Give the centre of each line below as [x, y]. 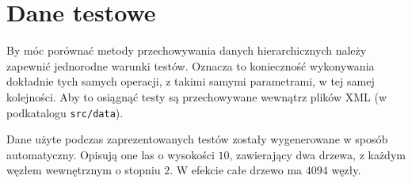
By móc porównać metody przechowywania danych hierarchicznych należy [187, 50]
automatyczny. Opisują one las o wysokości [111, 154]
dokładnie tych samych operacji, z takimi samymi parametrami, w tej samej [191, 81]
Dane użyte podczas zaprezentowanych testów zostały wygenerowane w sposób [197, 139]
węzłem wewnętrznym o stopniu [84, 170]
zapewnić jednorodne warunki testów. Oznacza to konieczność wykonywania [191, 65]
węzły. [346, 170]
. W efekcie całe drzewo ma [236, 170]
